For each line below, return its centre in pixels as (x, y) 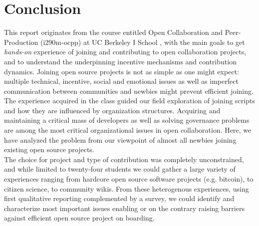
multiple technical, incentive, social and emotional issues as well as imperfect (121, 81)
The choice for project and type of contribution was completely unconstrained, (124, 159)
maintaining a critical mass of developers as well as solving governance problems (127, 120)
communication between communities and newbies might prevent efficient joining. (129, 91)
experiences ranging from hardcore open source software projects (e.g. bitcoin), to (129, 179)
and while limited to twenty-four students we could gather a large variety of (120, 169)
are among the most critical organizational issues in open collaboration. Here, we (128, 130)
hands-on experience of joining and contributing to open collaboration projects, (125, 52)
